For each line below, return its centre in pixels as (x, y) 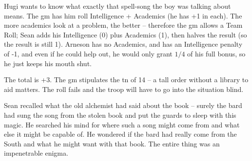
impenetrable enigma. (36, 153)
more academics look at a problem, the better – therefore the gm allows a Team (123, 25)
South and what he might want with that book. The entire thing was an (112, 143)
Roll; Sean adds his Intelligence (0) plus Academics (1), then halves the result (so (126, 34)
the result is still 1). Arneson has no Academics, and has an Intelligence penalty (123, 44)
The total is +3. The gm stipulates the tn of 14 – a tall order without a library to (126, 80)
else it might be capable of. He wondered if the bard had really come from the (120, 134)
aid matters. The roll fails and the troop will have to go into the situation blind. (124, 89)
